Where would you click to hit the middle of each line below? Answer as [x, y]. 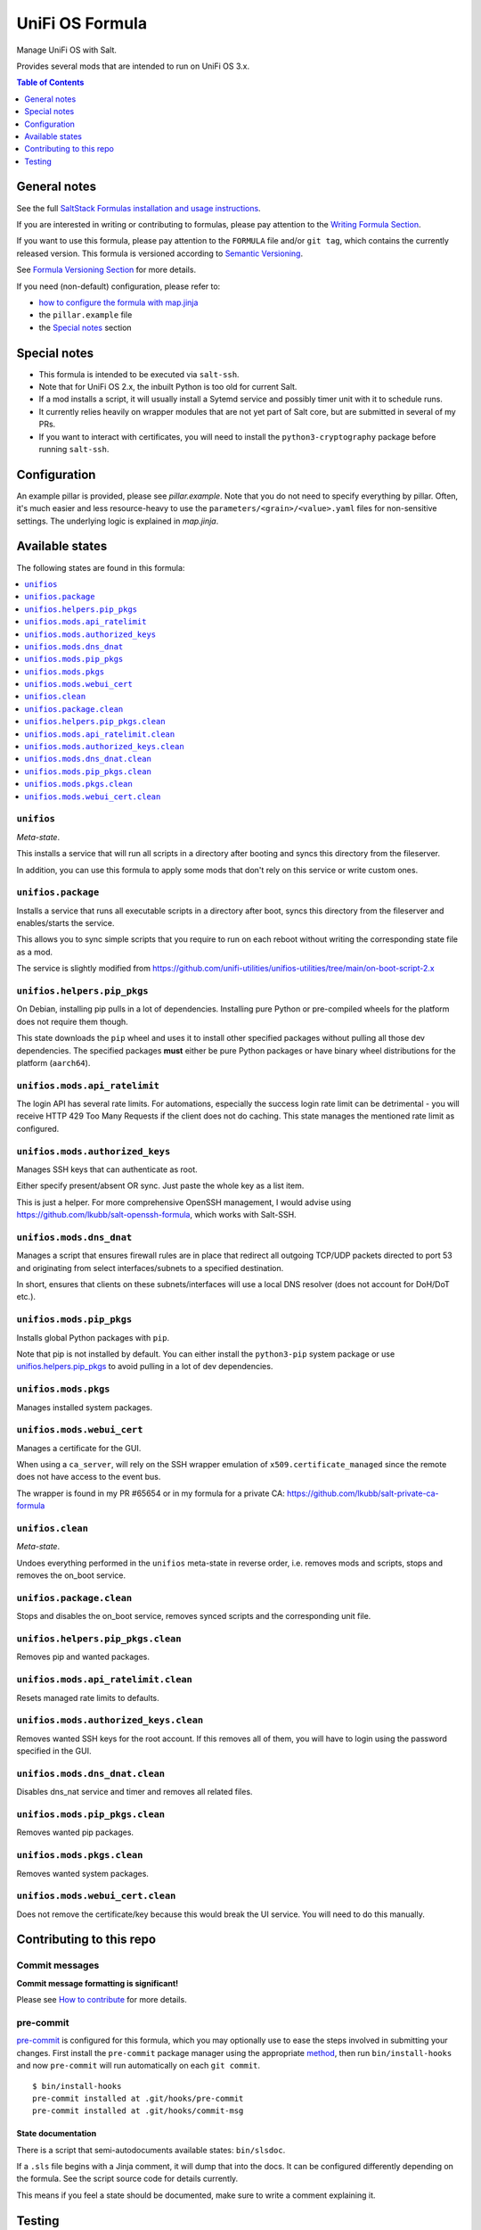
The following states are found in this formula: [101, 567]
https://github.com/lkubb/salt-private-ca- [363, 1493]
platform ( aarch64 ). [53, 1062]
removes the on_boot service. [71, 1575]
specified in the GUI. [54, 1751]
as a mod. [35, 952]
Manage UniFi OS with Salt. [67, 50]
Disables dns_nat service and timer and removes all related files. [135, 1792]
